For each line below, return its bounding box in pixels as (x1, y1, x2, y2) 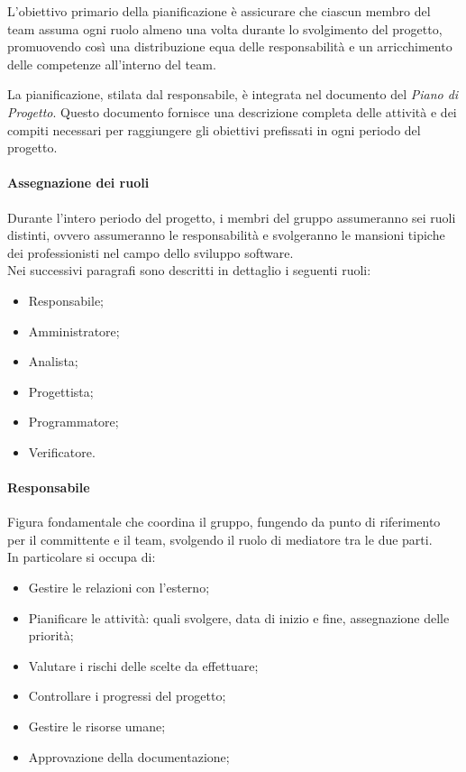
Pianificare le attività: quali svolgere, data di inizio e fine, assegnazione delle (28, 608, 450, 627)
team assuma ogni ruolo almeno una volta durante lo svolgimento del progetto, (7, 19, 443, 38)
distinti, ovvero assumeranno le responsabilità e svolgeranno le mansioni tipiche (7, 225, 445, 244)
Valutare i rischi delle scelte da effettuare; (28, 656, 259, 675)
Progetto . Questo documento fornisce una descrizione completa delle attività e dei (7, 102, 457, 121)
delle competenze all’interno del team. (7, 54, 216, 73)
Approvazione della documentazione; (28, 747, 230, 766)
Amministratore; (28, 321, 120, 340)
